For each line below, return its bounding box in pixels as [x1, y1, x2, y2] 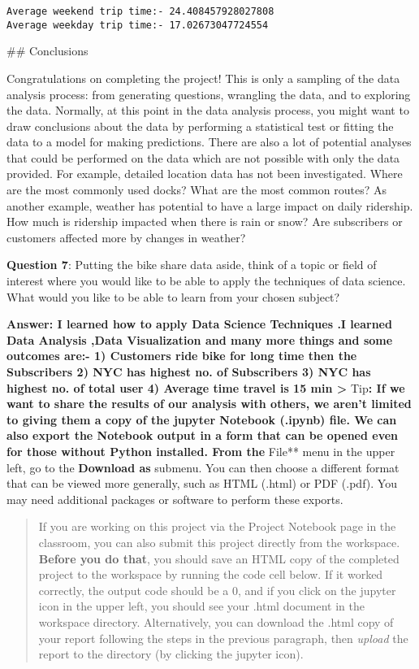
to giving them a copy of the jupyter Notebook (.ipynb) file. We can [6, 411, 397, 428]
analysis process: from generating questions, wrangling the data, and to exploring [6, 85, 411, 102]
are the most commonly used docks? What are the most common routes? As [6, 181, 387, 198]
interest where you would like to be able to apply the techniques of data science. [6, 272, 406, 289]
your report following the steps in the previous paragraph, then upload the [38, 629, 408, 646]
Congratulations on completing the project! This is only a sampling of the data [6, 69, 400, 86]
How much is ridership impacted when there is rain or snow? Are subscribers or [6, 213, 403, 230]
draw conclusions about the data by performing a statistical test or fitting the [6, 117, 394, 134]
